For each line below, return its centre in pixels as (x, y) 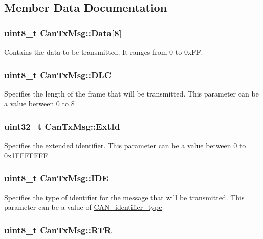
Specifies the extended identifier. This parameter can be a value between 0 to (125, 145)
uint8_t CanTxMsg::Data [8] (63, 32)
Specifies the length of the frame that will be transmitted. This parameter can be (131, 93)
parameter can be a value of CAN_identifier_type (83, 207)
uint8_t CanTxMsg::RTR (58, 230)
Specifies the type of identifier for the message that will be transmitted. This (124, 197)
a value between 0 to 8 (39, 103)
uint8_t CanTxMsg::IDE (56, 178)
